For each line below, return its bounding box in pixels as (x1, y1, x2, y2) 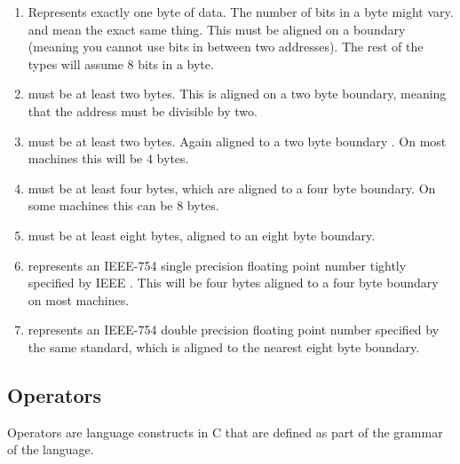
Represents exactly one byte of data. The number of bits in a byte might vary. (28, 3, 454, 20)
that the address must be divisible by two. (28, 101, 258, 120)
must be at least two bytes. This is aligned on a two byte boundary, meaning (28, 84, 447, 103)
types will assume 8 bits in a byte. (28, 54, 214, 73)
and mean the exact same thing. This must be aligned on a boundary (28, 20, 406, 38)
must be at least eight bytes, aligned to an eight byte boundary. (28, 225, 376, 244)
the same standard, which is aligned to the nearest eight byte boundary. (28, 337, 420, 356)
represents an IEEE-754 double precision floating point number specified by (28, 320, 440, 339)
